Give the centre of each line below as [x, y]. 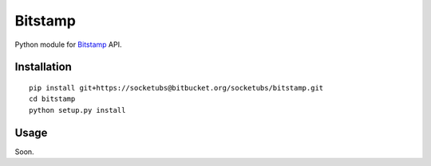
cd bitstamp [52, 99]
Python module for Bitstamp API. [68, 44]
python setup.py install [77, 110]
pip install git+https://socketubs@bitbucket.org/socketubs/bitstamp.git [176, 88]
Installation [43, 67]
